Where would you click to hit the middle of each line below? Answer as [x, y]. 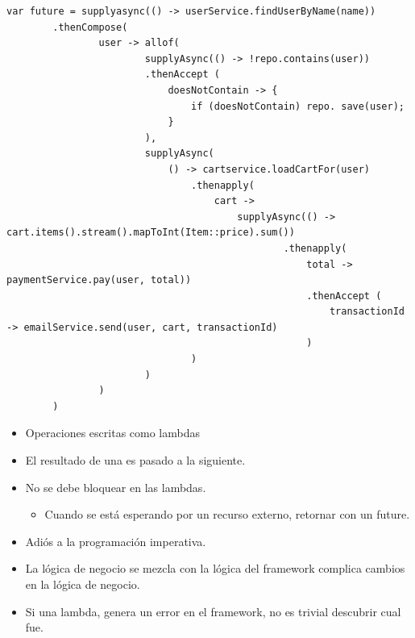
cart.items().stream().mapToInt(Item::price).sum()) [151, 233]
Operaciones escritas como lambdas [112, 433]
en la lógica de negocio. [83, 584]
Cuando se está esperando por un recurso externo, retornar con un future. [227, 514]
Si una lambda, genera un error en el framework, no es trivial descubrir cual [213, 611]
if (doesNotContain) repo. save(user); [298, 106]
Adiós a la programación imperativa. [116, 541]
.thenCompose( [90, 27]
